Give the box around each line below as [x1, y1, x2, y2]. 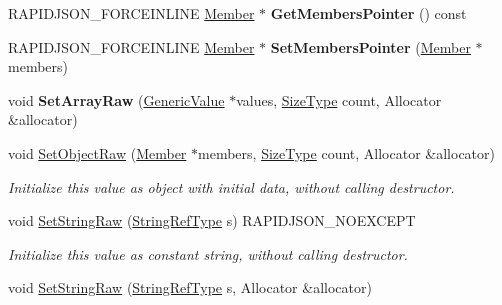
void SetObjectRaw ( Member [8, 142, 187, 163]
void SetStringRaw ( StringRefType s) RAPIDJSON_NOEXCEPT [8, 210, 416, 231]
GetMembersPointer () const [270, 3, 467, 23]
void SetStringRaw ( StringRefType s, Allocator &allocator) [8, 277, 372, 298]
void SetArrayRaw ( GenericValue [8, 89, 225, 110]
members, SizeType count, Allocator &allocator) [198, 142, 495, 163]
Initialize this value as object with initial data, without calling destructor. [8, 176, 455, 197]
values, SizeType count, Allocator [236, 89, 442, 110]
